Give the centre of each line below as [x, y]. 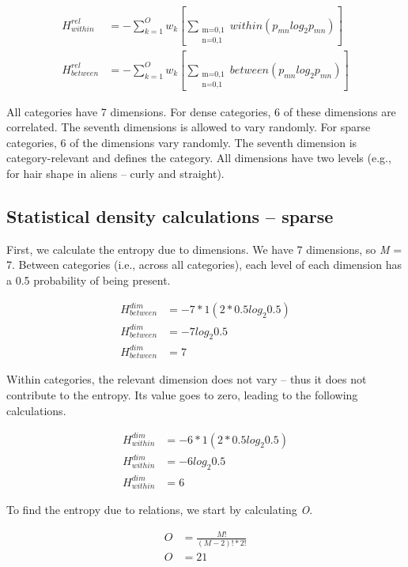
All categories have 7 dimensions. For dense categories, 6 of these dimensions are [201, 111]
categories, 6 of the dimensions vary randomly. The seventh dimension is [182, 142]
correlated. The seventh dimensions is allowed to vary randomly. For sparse [189, 127]
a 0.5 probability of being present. [89, 280]
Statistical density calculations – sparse [170, 215]
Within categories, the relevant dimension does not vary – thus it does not [187, 379]
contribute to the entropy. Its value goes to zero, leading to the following [182, 394]
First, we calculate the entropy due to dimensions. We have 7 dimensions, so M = [204, 249]
